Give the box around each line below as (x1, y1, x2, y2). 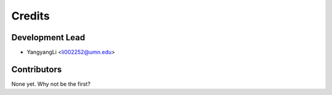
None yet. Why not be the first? (11, 80, 91, 88)
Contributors (11, 64, 62, 74)
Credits (11, 9, 50, 23)
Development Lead (11, 32, 85, 43)
